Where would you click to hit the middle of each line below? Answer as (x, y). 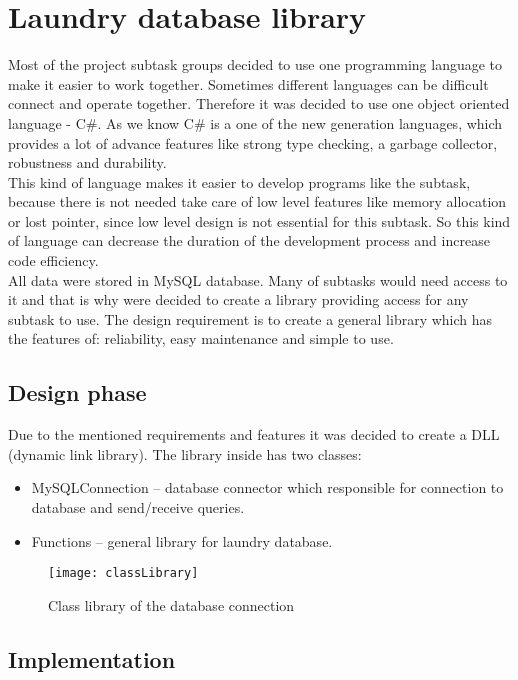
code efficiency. (53, 260)
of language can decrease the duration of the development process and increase (249, 240)
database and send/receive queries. (138, 507)
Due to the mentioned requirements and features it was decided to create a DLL (254, 434)
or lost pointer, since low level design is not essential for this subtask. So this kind (259, 220)
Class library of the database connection (171, 604)
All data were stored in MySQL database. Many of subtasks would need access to (258, 279)
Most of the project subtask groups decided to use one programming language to (255, 64)
